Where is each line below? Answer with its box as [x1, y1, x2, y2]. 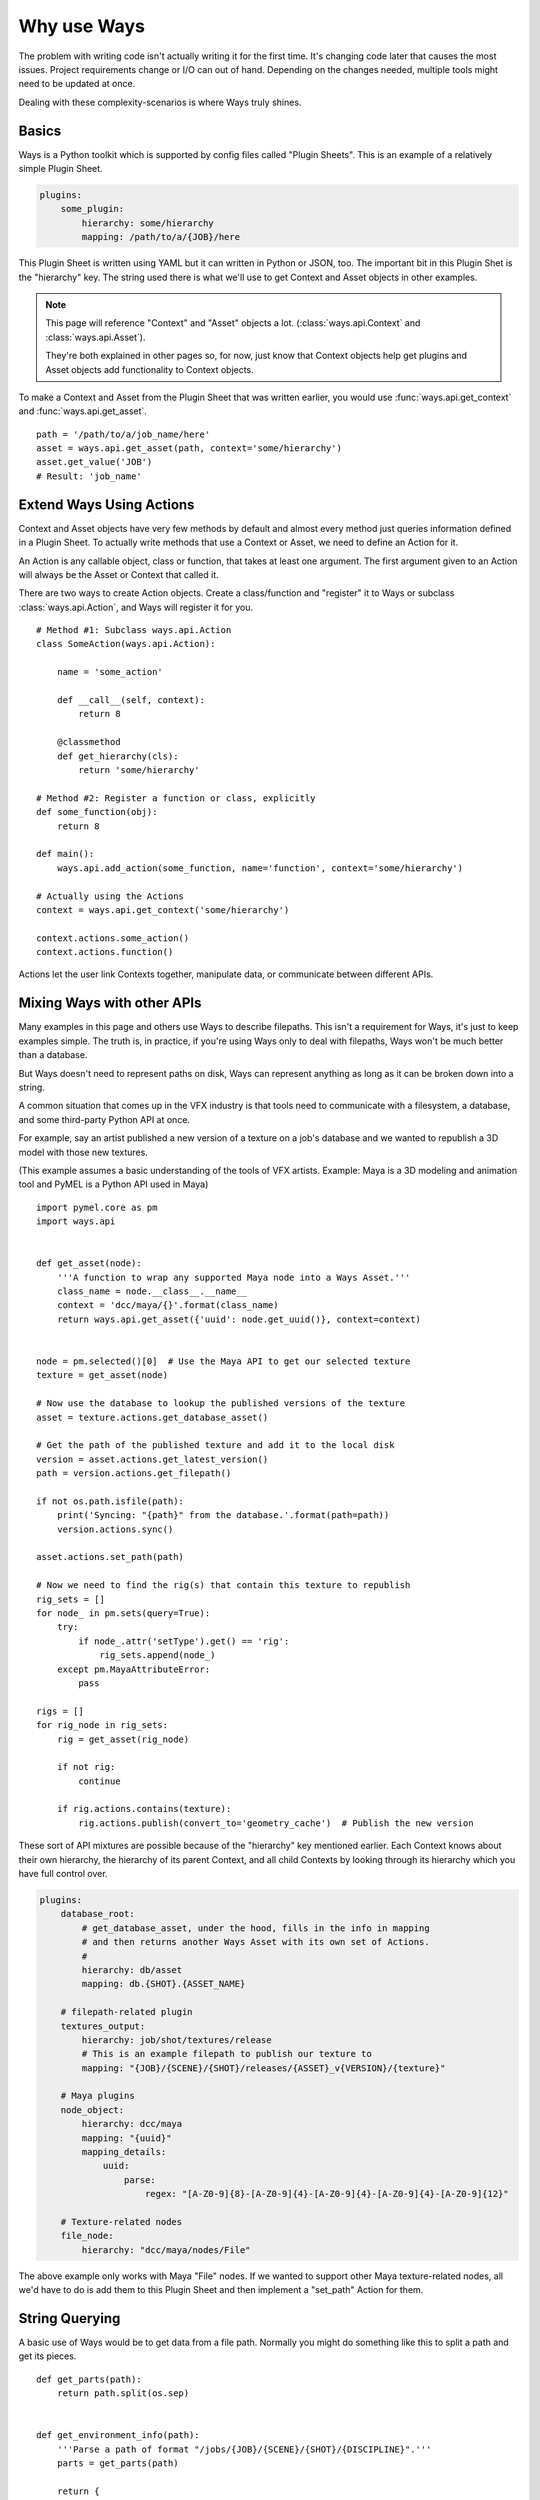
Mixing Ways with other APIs [18, 995, 202, 1012]
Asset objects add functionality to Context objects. [45, 363, 254, 375]
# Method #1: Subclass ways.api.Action [36, 625, 232, 636]
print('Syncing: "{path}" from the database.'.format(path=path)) [56, 1510, 390, 1521]
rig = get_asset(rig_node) [56, 1733, 190, 1745]
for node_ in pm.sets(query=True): [36, 1608, 211, 1619]
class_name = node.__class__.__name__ [56, 1286, 248, 1297]
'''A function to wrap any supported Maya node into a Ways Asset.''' [56, 1271, 411, 1283]
